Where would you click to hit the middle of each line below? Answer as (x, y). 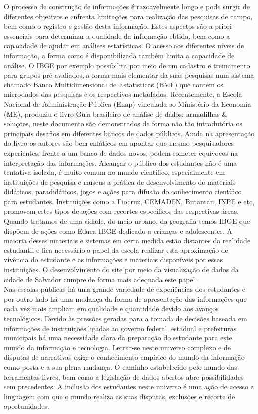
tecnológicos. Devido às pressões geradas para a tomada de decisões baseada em (126, 318)
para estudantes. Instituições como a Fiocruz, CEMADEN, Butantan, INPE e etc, (129, 201)
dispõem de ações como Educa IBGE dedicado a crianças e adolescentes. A (118, 230)
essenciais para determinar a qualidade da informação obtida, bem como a (117, 36)
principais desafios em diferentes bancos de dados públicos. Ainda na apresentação (129, 133)
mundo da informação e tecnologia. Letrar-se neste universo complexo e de (117, 347)
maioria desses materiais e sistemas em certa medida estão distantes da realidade (127, 240)
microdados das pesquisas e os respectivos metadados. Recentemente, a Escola (123, 94)
